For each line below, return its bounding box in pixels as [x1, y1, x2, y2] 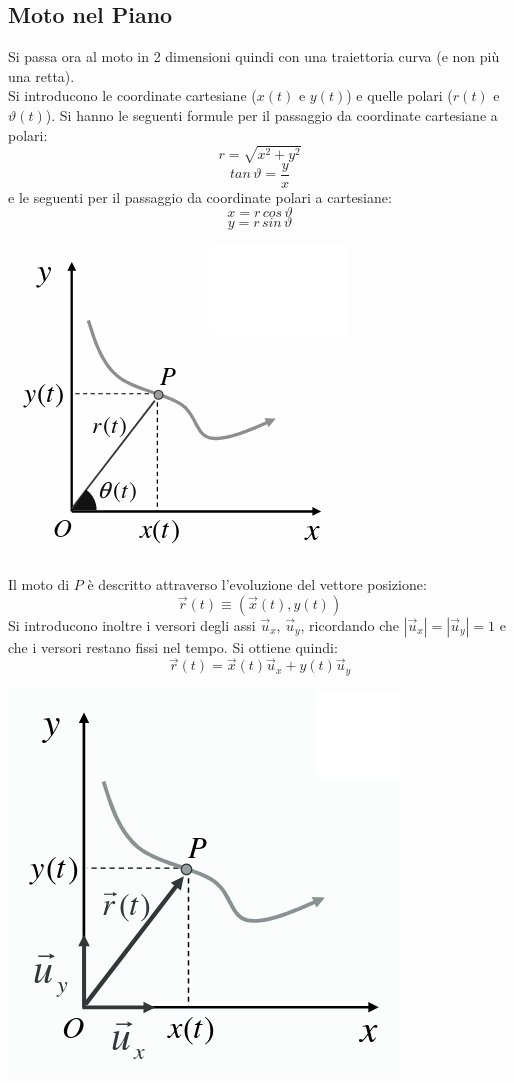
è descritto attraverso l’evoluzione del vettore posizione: [87, 573, 427, 594]
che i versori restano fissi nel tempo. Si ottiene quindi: [8, 636, 338, 657]
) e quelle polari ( [346, 85, 453, 106]
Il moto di [8, 573, 70, 594]
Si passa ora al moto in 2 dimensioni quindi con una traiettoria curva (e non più [8, 46, 500, 67]
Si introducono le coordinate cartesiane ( [8, 85, 257, 106]
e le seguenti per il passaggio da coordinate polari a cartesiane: [8, 186, 392, 207]
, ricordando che [300, 614, 399, 635]
